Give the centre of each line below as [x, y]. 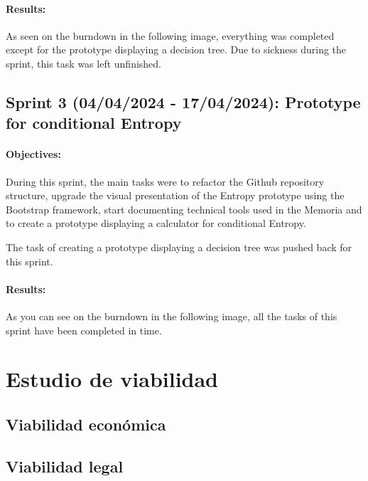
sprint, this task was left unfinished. [84, 63]
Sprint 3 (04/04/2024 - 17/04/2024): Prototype [183, 101]
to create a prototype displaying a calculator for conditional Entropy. [156, 223]
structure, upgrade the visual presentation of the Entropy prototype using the [175, 195]
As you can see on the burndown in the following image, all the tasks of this [172, 316]
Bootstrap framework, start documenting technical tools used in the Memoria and [184, 209]
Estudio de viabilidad [112, 379]
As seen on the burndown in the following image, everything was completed [170, 35]
